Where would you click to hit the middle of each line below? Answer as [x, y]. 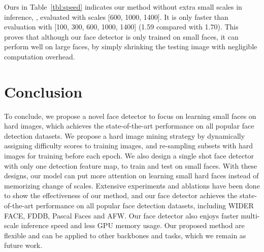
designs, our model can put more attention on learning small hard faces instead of [131, 176]
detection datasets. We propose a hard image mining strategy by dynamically [125, 135]
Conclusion [43, 91]
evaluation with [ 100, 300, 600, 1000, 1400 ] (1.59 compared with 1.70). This [121, 27]
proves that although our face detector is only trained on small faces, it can [121, 36]
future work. [23, 245]
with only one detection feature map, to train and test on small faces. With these [131, 165]
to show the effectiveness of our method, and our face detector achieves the [121, 195]
